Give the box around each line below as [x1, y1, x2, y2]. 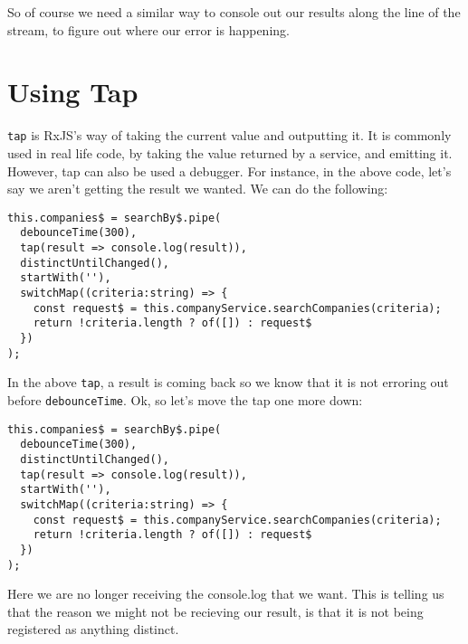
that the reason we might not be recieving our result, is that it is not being [7, 601, 424, 620]
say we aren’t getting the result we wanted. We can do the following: [7, 179, 388, 198]
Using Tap [7, 73, 138, 110]
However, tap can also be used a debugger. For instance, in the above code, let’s [7, 161, 452, 180]
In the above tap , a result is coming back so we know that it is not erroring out [7, 373, 449, 392]
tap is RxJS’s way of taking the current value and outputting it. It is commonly [7, 126, 452, 145]
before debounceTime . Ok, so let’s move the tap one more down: [7, 390, 363, 409]
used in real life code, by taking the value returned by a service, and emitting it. [7, 143, 453, 162]
